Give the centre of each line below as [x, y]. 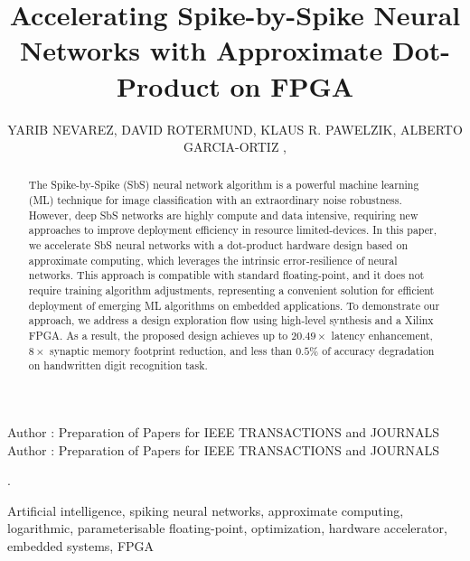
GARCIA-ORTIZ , [235, 147]
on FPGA [292, 85]
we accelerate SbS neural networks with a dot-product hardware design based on [218, 245]
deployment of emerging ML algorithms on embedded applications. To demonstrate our [234, 305]
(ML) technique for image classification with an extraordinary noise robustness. [215, 200]
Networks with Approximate [201, 50]
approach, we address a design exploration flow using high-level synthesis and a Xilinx [231, 320]
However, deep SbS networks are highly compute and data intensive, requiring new [223, 215]
